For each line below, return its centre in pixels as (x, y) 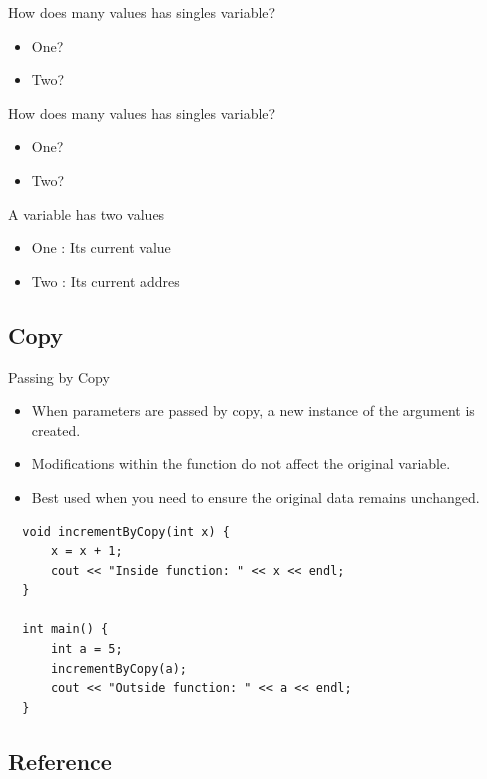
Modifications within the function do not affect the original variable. (241, 463)
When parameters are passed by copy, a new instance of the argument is (253, 410)
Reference (60, 760)
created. (56, 429)
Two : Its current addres (105, 280)
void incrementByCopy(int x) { (126, 531)
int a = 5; (86, 649)
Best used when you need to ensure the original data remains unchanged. (255, 496)
